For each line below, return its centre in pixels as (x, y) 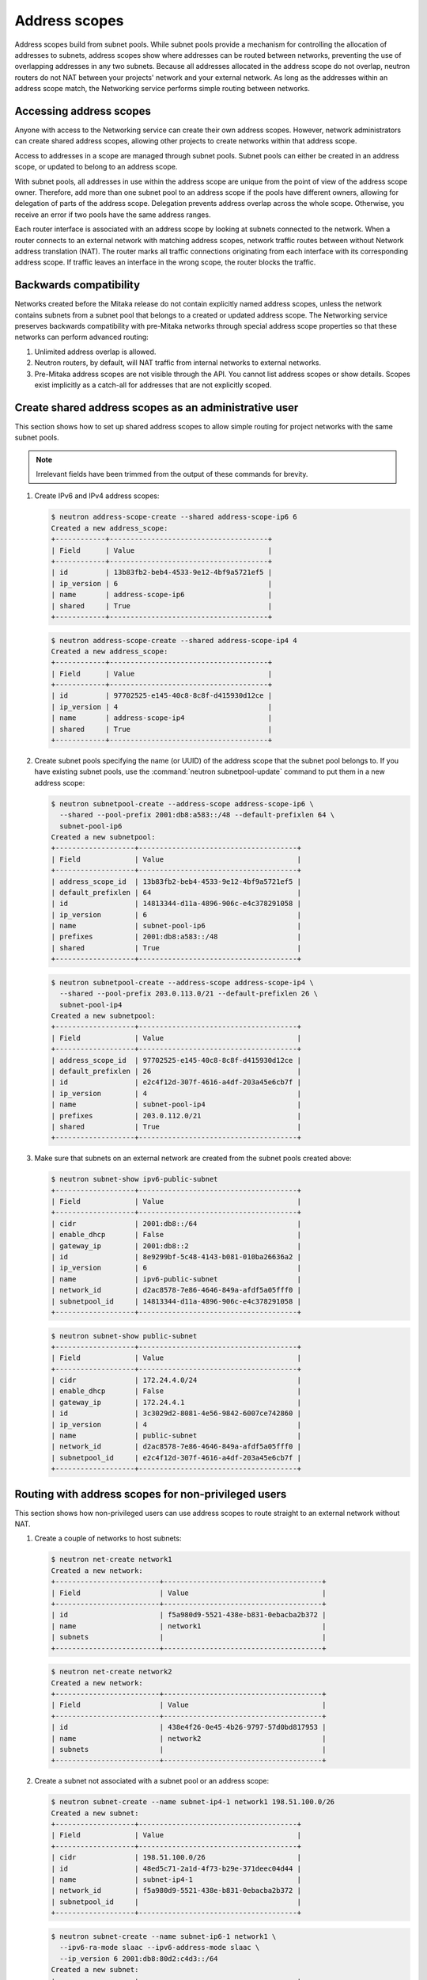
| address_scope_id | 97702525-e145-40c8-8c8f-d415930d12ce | (176, 1060)
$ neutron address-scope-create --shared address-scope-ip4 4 (174, 640)
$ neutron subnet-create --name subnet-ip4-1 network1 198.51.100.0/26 (193, 1802)
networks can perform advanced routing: (82, 337)
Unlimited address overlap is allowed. (95, 352)
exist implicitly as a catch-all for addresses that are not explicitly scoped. (153, 385)
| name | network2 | (189, 1738)
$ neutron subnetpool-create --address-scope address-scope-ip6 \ (182, 803)
